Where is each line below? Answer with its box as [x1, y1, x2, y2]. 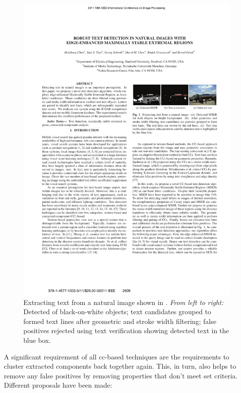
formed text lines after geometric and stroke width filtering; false [23, 316, 217, 326]
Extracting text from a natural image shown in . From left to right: [23, 297, 224, 307]
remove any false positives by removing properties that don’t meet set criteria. [4, 370, 238, 380]
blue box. [23, 335, 51, 345]
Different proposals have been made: [4, 380, 112, 390]
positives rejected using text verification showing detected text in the [23, 325, 229, 336]
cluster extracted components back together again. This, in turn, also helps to [4, 361, 236, 371]
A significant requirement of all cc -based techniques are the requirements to [4, 351, 229, 361]
